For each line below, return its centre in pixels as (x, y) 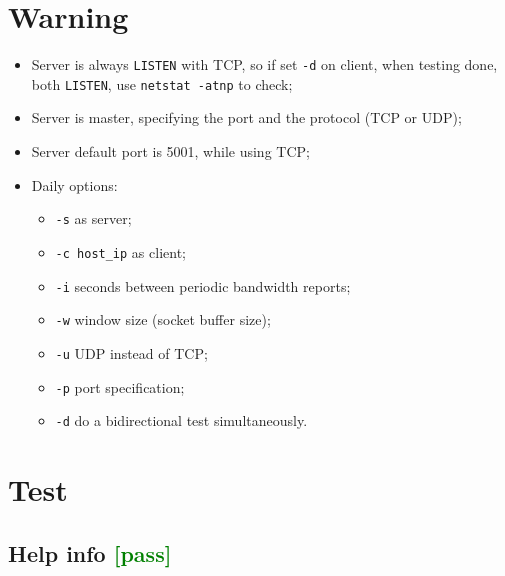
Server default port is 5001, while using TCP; (170, 151)
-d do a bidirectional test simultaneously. (181, 420)
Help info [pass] (90, 552)
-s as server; (93, 218)
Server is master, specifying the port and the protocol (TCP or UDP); (246, 117)
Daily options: (74, 184)
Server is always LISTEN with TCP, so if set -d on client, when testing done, (264, 64)
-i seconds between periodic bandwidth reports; (203, 285)
